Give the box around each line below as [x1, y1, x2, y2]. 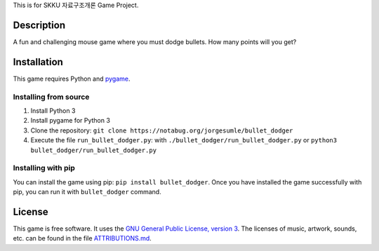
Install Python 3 [30, 106, 76, 115]
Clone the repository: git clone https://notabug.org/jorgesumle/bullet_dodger [30, 126, 293, 135]
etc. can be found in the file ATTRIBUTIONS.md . [13, 234, 152, 243]
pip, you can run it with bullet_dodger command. [13, 188, 161, 196]
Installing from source [13, 92, 90, 102]
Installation [13, 56, 63, 68]
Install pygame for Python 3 [30, 116, 110, 125]
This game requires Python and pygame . [13, 74, 131, 83]
